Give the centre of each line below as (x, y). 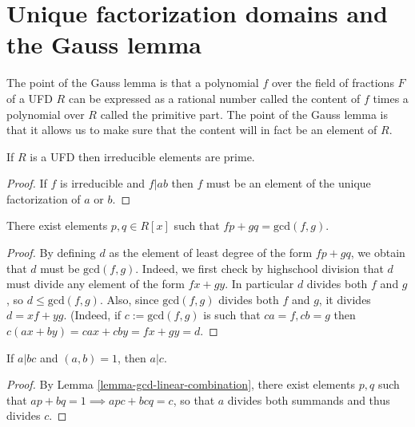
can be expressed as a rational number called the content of (214, 98)
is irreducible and (103, 183)
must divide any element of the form (96, 284)
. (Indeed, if (92, 315)
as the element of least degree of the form (211, 253)
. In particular (259, 284)
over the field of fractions (333, 83)
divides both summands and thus (309, 399)
